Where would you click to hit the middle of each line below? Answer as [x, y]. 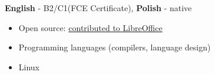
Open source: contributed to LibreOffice [90, 27]
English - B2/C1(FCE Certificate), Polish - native [98, 8]
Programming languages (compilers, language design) [115, 47]
